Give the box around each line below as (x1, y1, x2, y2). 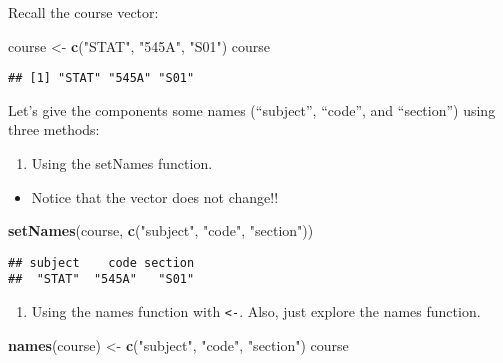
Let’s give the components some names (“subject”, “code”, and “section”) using (8, 99, 496, 120)
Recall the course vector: (8, 2, 159, 22)
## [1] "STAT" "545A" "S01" (8, 71, 195, 86)
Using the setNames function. (31, 153, 213, 174)
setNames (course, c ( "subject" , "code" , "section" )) (8, 220, 314, 241)
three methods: (8, 119, 100, 140)
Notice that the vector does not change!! (31, 186, 279, 207)
